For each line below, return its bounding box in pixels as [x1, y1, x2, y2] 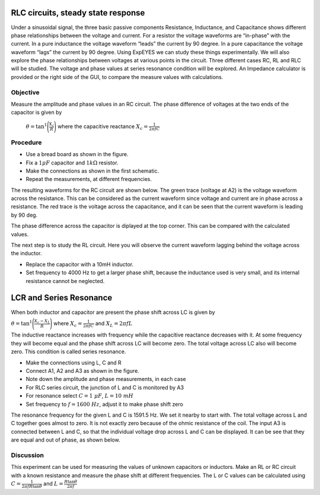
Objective [11, 88, 40, 96]
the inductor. [11, 250, 42, 257]
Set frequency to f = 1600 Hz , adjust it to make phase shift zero [25, 401, 184, 408]
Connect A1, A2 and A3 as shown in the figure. [25, 367, 139, 375]
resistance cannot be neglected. [25, 277, 105, 284]
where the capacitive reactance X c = [57, 122, 148, 131]
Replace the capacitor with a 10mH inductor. [25, 261, 134, 268]
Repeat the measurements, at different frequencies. [25, 176, 152, 183]
